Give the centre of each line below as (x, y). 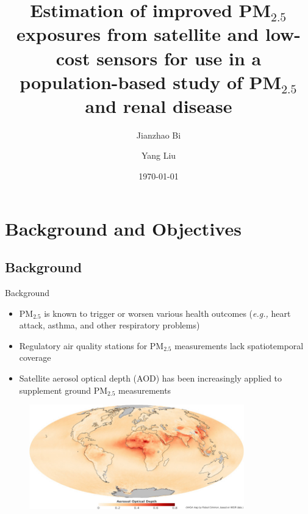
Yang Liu (159, 155)
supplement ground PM (63, 390)
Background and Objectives (123, 228)
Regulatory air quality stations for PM (91, 345)
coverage (35, 357)
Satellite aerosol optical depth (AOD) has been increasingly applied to (151, 378)
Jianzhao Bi (159, 135)
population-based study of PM (151, 81)
